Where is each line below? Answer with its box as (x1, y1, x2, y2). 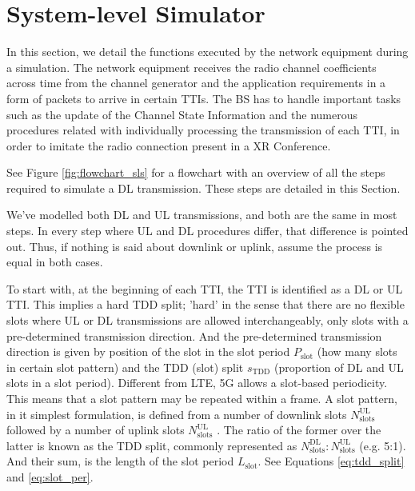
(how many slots (317, 343, 397, 360)
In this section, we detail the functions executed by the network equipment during (6, 43, 409, 60)
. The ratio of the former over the (217, 421, 381, 438)
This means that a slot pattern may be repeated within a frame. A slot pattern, (6, 390, 397, 406)
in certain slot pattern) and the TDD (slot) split (6, 358, 244, 375)
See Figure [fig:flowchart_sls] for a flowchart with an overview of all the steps (6, 164, 385, 181)
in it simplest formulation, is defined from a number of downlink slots (6, 405, 347, 422)
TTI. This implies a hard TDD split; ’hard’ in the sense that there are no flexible (6, 296, 405, 313)
